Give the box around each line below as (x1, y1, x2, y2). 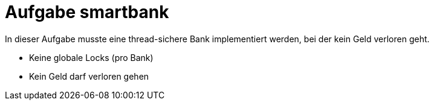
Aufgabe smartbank (5, 2, 169, 22)
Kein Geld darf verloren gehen (29, 71, 149, 81)
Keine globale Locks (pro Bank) (29, 52, 154, 63)
